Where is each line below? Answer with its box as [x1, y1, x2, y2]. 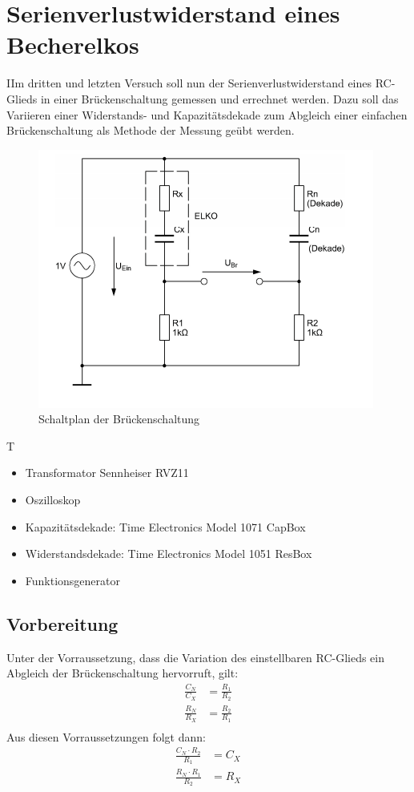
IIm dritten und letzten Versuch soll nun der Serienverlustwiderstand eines [6, 75, 372, 91]
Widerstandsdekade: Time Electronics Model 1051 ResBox [25, 545, 312, 562]
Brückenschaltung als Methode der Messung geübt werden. [6, 122, 295, 139]
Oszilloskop [25, 491, 81, 508]
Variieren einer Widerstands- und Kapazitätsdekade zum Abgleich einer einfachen [6, 106, 408, 123]
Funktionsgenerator [25, 572, 121, 588]
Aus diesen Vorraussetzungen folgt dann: [6, 728, 206, 745]
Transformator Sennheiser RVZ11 [25, 464, 189, 481]
